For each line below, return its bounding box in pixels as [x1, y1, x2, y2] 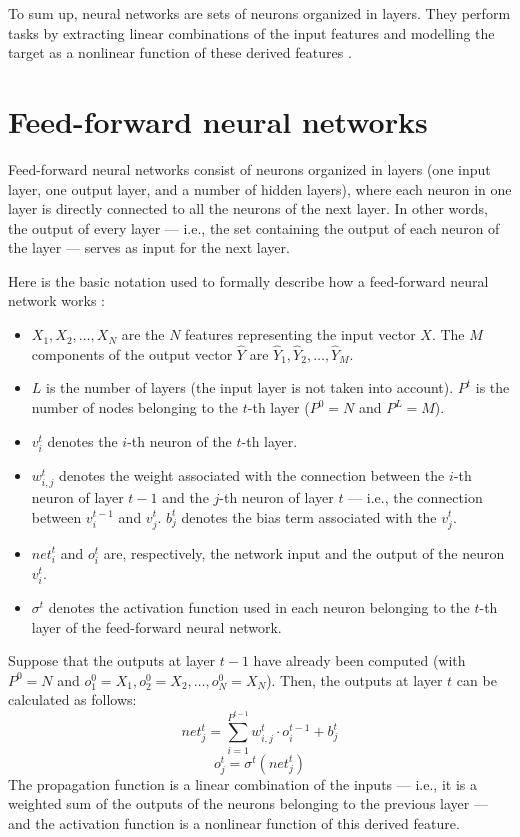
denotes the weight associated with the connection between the [59, 464, 445, 485]
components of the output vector [31, 343, 233, 364]
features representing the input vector [185, 324, 416, 345]
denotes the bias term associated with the [181, 506, 437, 527]
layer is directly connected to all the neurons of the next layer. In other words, [8, 198, 488, 219]
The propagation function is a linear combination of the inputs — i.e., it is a [8, 773, 477, 794]
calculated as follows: [8, 689, 137, 710]
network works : [8, 290, 105, 311]
